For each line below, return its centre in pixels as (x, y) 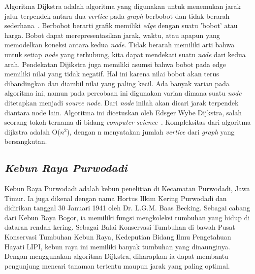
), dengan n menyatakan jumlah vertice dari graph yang (151, 131)
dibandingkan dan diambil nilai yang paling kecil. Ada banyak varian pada (117, 83)
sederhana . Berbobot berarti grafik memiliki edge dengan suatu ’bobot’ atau (121, 25)
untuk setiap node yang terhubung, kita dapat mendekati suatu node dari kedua (125, 54)
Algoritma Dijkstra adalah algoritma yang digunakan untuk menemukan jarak (123, 6)
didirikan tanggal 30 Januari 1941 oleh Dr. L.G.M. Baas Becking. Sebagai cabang (127, 208)
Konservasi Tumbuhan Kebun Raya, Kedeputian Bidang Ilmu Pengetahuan (118, 237)
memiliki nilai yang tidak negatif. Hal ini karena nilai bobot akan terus (112, 74)
